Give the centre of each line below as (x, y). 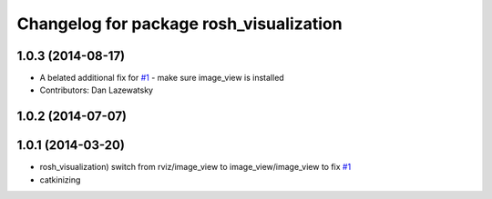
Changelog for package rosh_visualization (179, 24)
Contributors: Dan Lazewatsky (97, 90)
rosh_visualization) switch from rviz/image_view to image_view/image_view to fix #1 (195, 167)
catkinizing (60, 179)
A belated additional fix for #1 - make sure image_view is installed (162, 78)
